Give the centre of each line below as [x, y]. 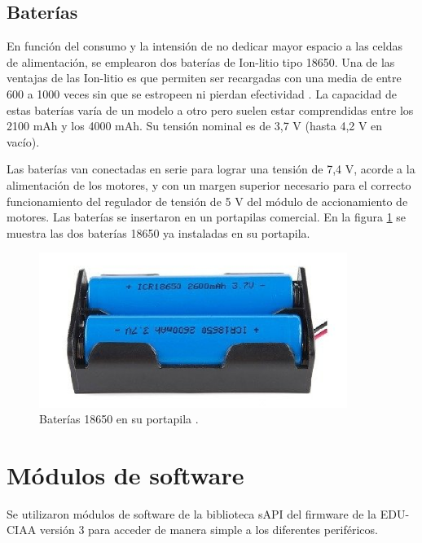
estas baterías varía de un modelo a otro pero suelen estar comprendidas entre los [210, 109]
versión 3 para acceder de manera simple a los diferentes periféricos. [209, 530]
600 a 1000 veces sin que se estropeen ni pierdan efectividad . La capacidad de [202, 93]
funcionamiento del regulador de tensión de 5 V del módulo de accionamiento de [207, 201]
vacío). [23, 141]
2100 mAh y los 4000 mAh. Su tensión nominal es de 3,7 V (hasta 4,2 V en [195, 126]
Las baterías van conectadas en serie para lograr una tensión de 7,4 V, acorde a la [211, 169]
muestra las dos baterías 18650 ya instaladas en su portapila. [158, 232]
